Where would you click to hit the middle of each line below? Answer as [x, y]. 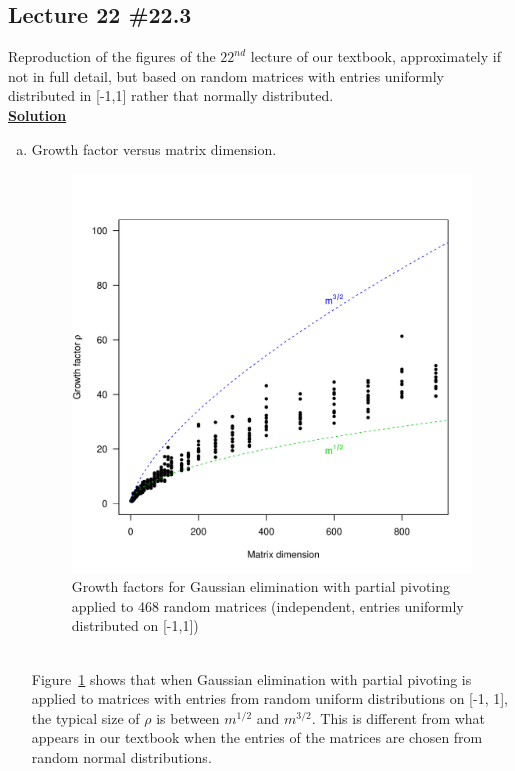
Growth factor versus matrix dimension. [154, 148]
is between [188, 717]
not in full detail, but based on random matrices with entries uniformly [226, 75]
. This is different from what [398, 717]
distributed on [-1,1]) [135, 625]
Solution [37, 114]
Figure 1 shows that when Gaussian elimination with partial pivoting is [251, 678]
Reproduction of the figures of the [112, 56]
